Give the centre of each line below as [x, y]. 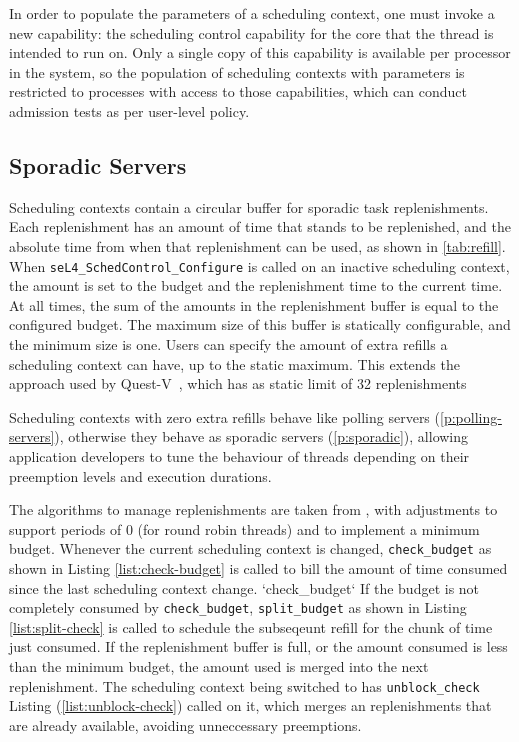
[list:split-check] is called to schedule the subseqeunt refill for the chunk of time [251, 626]
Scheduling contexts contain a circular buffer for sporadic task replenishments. [249, 206]
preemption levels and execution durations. [140, 475]
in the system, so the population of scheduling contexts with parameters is [237, 71]
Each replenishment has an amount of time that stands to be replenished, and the [260, 226]
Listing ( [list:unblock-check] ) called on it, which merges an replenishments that [250, 705]
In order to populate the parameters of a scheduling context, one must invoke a [252, 13]
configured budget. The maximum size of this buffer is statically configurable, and [260, 324]
